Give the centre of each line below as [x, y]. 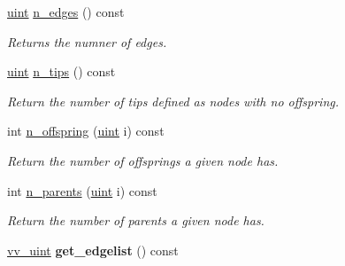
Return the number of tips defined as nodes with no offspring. [173, 101]
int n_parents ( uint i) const [82, 190]
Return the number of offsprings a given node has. [143, 160]
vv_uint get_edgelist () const [93, 250]
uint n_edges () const [66, 12]
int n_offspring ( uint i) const [86, 131]
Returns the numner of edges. [87, 41]
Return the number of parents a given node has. [136, 220]
